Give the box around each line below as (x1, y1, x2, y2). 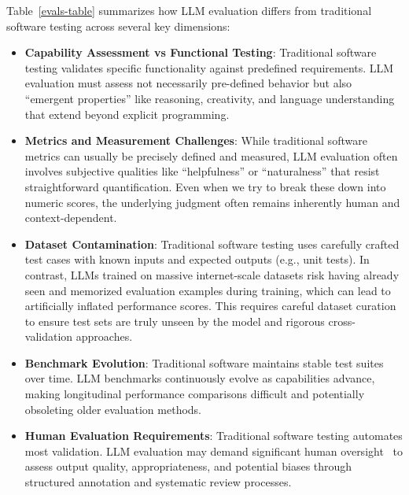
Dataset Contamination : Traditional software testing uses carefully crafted (24, 235, 400, 252)
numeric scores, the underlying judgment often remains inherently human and (24, 194, 400, 210)
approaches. (76, 328, 133, 345)
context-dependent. (24, 209, 117, 226)
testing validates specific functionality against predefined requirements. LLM (24, 59, 394, 76)
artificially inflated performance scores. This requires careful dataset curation (24, 297, 396, 314)
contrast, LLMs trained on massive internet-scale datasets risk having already (24, 266, 400, 283)
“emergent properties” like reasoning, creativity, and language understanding (24, 90, 395, 106)
